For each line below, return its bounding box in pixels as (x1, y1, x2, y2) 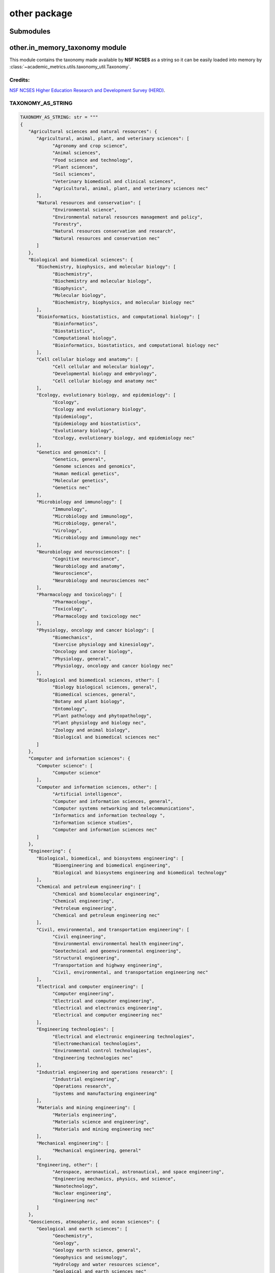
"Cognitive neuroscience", (52, 556, 120, 562)
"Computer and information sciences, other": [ (36, 784, 157, 790)
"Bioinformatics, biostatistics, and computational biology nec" (52, 342, 219, 348)
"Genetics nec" (52, 485, 90, 491)
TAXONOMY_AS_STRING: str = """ (20, 115, 99, 120)
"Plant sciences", (52, 164, 99, 170)
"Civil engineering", (52, 934, 106, 939)
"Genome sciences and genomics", (52, 463, 136, 469)
